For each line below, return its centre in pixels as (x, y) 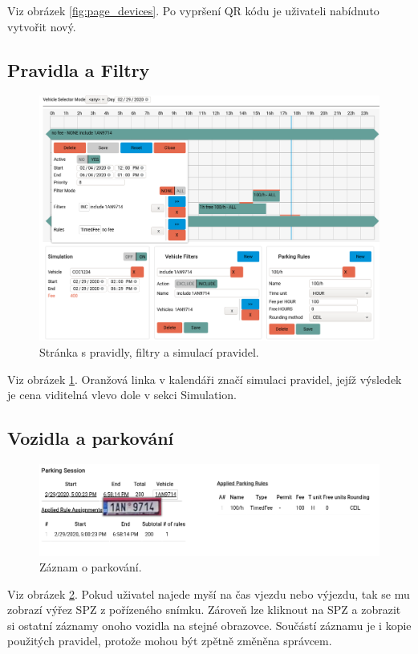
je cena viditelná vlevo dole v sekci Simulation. (122, 395)
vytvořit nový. (42, 26)
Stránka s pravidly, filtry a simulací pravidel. (149, 351)
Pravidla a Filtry (79, 69)
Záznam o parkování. (91, 567)
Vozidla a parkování (91, 438)
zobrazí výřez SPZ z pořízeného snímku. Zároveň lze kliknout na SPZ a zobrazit (204, 610)
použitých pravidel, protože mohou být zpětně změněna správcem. (170, 641)
